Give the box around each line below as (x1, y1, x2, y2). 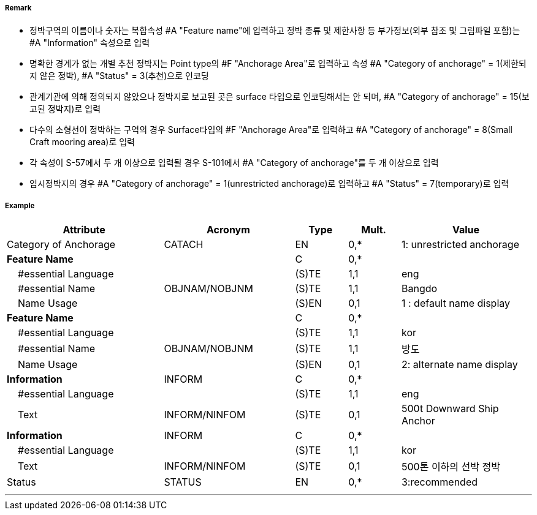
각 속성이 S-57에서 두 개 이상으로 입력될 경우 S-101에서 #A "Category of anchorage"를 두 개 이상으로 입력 (29, 157, 439, 168)
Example (5, 201, 35, 210)
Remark (5, 4, 32, 12)
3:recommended (401, 476, 478, 489)
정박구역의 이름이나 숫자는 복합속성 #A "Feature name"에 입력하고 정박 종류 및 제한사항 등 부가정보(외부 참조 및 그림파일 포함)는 (29, 25, 520, 36)
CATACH (164, 238, 204, 251)
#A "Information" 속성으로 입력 (29, 37, 150, 48)
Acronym (206, 224, 250, 236)
